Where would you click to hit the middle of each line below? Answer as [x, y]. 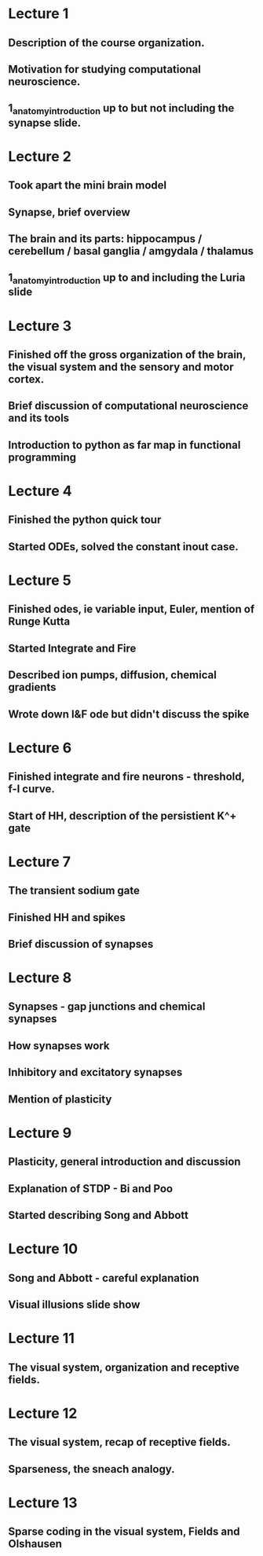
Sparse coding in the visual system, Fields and [124, 1532]
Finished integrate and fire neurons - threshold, [126, 777]
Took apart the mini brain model [88, 185]
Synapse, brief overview [69, 212]
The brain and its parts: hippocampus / [105, 239]
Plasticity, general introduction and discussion [124, 1162]
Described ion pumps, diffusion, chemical [113, 675]
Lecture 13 [43, 1503]
